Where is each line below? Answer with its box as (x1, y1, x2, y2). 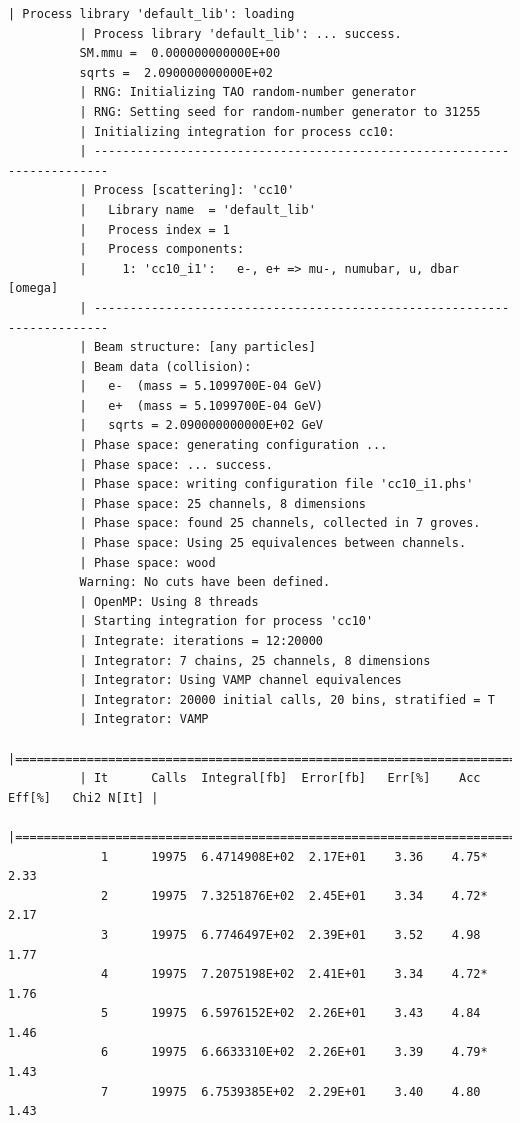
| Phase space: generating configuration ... (79, 438, 388, 453)
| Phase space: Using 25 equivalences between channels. (79, 536, 467, 551)
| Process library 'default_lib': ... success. (79, 26, 402, 41)
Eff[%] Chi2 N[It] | (8, 790, 159, 805)
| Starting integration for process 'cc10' (79, 614, 374, 629)
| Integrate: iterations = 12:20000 (79, 634, 323, 648)
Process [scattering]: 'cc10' (93, 183, 295, 198)
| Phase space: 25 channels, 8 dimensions (79, 496, 366, 511)
